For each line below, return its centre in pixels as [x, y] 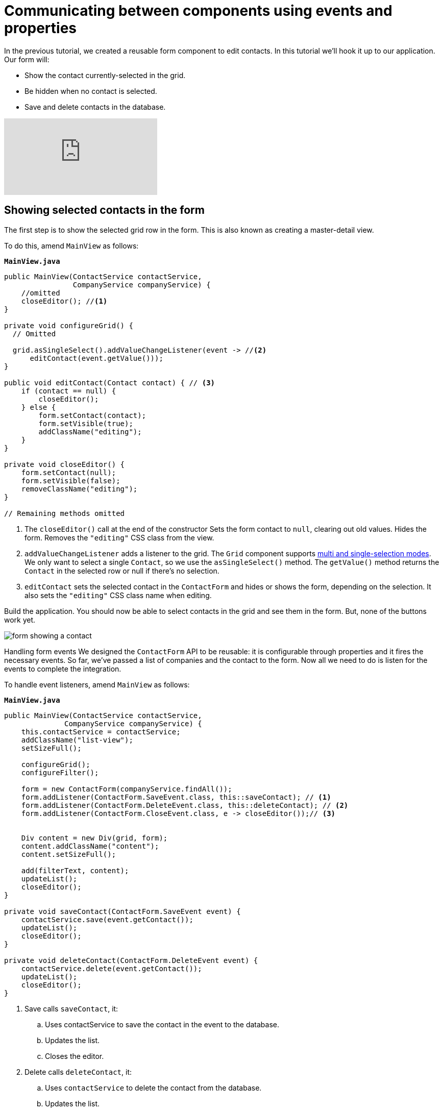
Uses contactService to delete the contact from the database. [153, 1088]
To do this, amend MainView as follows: [71, 245]
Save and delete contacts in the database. [95, 107]
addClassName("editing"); [90, 431]
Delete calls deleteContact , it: [78, 1072]
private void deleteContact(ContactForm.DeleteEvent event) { [131, 960]
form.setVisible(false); [71, 480]
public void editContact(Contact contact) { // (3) [110, 382]
